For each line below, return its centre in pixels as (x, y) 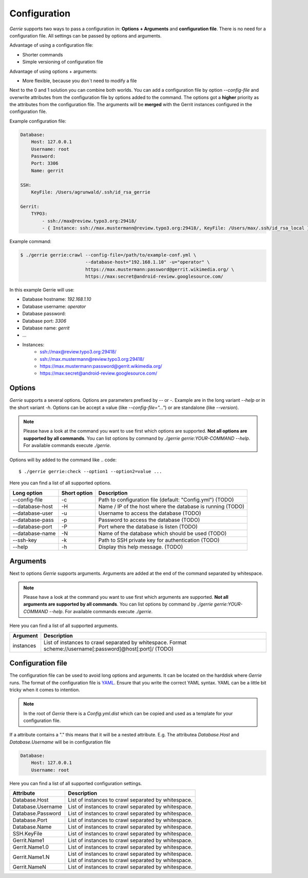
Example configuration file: (38, 121)
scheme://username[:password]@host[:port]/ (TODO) (109, 649)
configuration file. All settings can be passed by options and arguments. (85, 35)
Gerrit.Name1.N (31, 857)
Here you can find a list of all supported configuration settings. (76, 783)
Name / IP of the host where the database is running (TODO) (171, 506)
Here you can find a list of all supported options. (60, 483)
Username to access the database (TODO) (150, 513)
